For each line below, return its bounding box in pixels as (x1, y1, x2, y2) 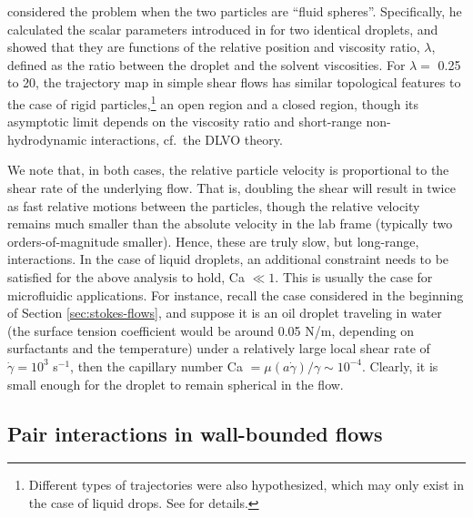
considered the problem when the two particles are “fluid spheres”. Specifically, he (7, 2, 462, 20)
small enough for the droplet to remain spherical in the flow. (7, 374, 344, 393)
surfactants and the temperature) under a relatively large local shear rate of (7, 339, 430, 358)
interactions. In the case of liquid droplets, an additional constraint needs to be (7, 249, 449, 269)
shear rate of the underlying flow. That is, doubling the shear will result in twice (7, 178, 456, 197)
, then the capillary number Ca (70, 356, 243, 375)
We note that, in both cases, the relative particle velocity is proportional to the (7, 160, 449, 179)
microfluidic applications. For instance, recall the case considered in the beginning (7, 285, 464, 304)
